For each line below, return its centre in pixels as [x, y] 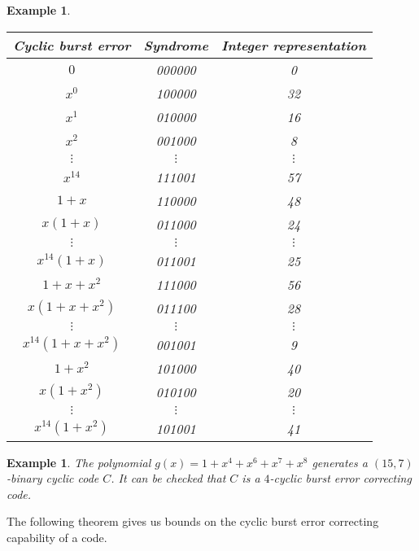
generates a [340, 462]
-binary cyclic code [53, 478]
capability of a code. [57, 537]
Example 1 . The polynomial [79, 462]
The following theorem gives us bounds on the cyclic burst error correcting [193, 521]
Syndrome [176, 45]
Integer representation [293, 45]
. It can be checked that [168, 478]
